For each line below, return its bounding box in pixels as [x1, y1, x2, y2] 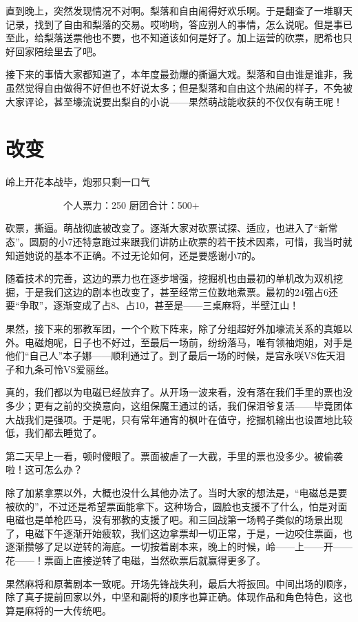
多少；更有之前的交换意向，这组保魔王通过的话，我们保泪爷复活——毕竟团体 [6, 399, 352, 412]
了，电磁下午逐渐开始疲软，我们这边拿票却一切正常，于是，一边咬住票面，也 [6, 525, 352, 540]
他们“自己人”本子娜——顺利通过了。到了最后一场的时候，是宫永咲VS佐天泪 [6, 348, 346, 363]
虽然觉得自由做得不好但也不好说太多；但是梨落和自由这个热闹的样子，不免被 [6, 80, 352, 94]
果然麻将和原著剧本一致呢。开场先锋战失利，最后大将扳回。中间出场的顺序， [6, 576, 352, 590]
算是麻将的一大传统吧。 [6, 603, 112, 617]
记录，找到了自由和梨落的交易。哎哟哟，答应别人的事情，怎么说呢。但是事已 [6, 17, 352, 31]
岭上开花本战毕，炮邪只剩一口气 [6, 174, 150, 189]
